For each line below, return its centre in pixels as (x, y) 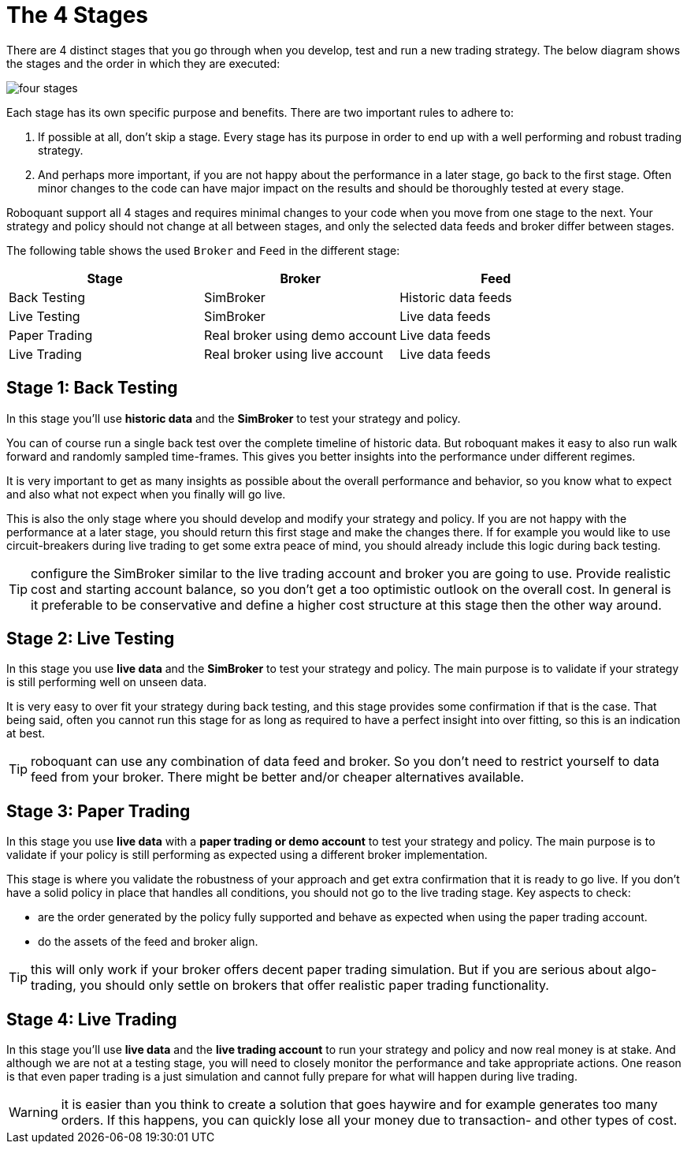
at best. (26, 734)
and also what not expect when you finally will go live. (146, 494)
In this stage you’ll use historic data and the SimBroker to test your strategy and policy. (234, 418)
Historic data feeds (456, 297)
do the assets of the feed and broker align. (148, 942)
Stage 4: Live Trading (92, 1019)
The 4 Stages (78, 15)
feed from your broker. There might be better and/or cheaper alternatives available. (278, 777)
